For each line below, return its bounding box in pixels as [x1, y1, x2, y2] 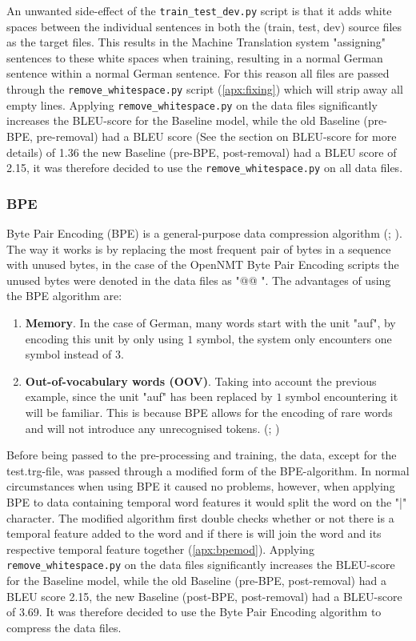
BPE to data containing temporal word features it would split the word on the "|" [6, 493, 407, 510]
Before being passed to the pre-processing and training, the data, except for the [6, 447, 397, 463]
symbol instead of [25, 346, 112, 363]
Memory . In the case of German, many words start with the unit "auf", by [25, 314, 396, 331]
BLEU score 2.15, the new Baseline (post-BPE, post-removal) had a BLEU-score [6, 587, 402, 604]
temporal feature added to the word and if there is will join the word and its [6, 525, 382, 542]
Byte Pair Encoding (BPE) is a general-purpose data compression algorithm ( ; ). [6, 225, 402, 241]
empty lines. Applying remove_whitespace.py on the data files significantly [6, 96, 378, 113]
